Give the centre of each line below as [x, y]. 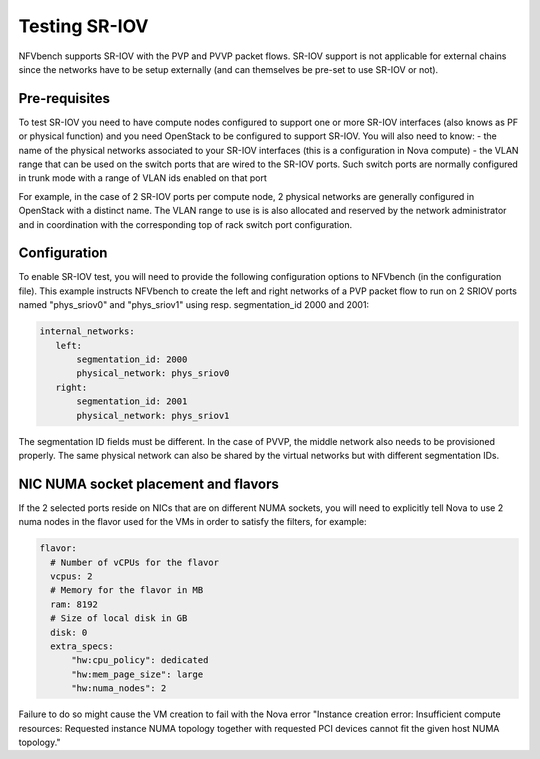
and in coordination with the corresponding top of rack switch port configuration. [185, 224]
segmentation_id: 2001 [132, 401]
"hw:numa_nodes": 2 [119, 688]
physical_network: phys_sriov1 [153, 415]
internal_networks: [87, 331]
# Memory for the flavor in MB [127, 590]
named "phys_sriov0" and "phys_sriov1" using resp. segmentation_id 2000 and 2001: [194, 305]
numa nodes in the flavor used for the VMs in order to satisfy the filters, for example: [192, 522]
